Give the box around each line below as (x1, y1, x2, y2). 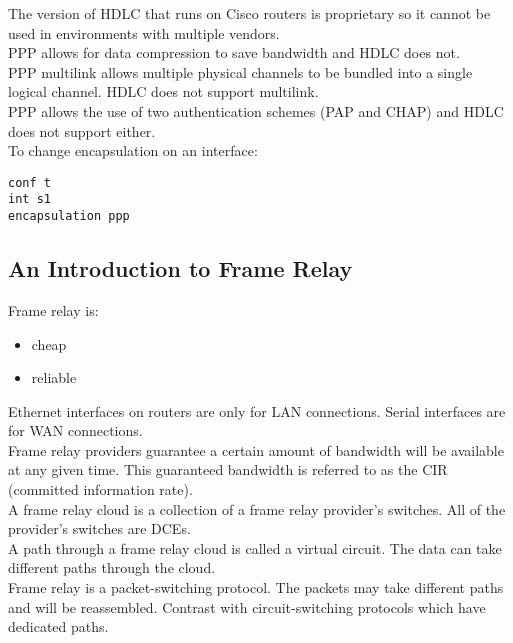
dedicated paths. (8, 616, 109, 637)
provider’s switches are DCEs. (8, 518, 191, 539)
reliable (31, 367, 77, 388)
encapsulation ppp (8, 209, 130, 224)
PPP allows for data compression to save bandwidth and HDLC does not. (8, 42, 460, 63)
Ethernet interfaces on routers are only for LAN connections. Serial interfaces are (8, 400, 506, 421)
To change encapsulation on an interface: (8, 140, 258, 161)
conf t (8, 175, 51, 190)
